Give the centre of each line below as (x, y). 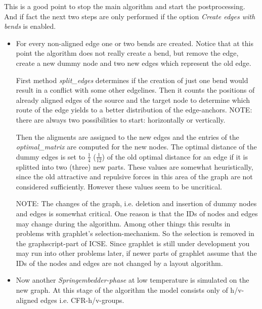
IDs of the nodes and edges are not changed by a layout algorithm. (119, 263)
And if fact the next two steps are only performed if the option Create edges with (130, 16)
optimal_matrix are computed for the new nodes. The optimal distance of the (136, 147)
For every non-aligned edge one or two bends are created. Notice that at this (135, 43)
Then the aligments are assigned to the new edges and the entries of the (127, 137)
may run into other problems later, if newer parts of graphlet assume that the (136, 253)
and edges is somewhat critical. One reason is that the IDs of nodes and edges (137, 213)
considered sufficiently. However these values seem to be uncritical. (119, 186)
